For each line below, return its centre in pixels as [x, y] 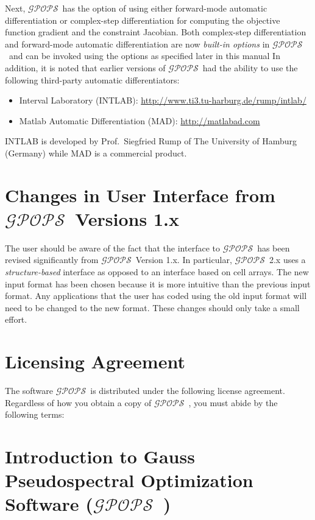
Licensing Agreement [95, 361]
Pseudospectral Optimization [129, 480]
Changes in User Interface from [140, 195]
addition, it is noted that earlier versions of [85, 67]
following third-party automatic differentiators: [92, 79]
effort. [16, 319]
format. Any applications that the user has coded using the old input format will [156, 296]
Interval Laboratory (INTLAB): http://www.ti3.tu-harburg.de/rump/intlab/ [163, 100]
